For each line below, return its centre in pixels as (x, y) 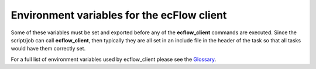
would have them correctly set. (48, 49)
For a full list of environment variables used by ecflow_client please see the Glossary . (114, 59)
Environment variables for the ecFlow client (119, 15)
